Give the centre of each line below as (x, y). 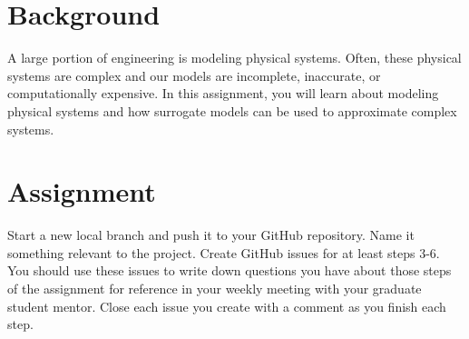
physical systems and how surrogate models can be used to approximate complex (232, 110)
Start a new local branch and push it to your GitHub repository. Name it (211, 235)
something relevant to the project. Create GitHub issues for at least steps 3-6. (224, 252)
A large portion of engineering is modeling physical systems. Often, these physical (234, 58)
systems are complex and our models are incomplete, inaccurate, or (194, 75)
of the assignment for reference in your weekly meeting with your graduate (215, 288)
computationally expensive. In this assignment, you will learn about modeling (223, 93)
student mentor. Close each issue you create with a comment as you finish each (227, 306)
